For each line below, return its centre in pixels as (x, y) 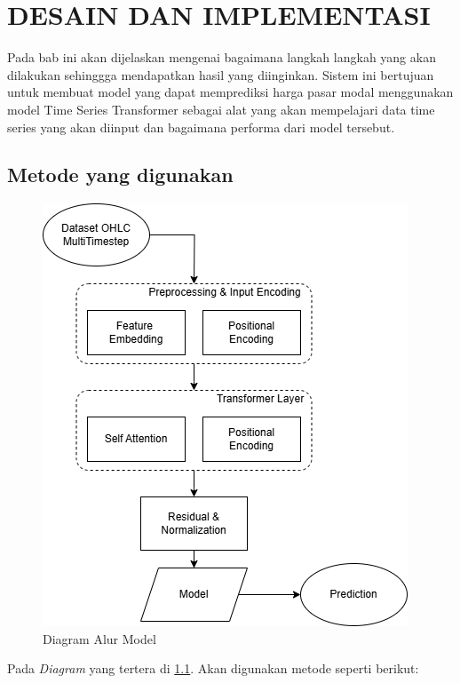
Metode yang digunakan (120, 175)
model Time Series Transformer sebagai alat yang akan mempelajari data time (221, 109)
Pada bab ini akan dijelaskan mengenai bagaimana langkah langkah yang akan (222, 57)
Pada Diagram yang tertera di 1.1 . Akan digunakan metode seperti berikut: (213, 668)
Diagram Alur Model (99, 638)
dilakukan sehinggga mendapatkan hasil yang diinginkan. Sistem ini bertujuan (221, 74)
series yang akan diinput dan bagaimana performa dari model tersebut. (201, 127)
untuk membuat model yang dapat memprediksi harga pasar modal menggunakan (230, 92)
